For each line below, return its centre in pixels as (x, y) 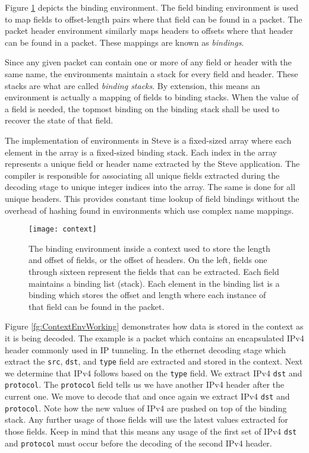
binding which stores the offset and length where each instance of (147, 295)
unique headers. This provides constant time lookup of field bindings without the (152, 198)
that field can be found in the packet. (97, 306)
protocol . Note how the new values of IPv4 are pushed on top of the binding (146, 408)
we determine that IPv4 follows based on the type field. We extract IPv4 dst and (154, 373)
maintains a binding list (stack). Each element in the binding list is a (154, 283)
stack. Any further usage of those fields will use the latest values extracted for (146, 419)
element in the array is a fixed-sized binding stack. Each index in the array (141, 152)
